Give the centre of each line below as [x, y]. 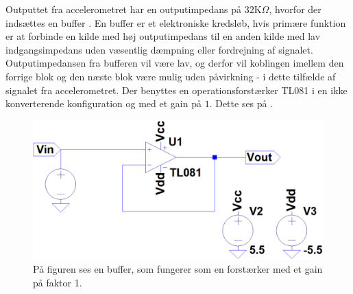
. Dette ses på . [241, 103]
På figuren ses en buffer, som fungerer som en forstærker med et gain [178, 269]
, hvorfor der [295, 9]
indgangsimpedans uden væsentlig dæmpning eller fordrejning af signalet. [159, 49]
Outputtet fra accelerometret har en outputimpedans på [124, 9]
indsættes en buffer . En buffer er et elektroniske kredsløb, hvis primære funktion [176, 22]
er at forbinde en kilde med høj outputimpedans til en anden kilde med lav [163, 36]
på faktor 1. [58, 282]
